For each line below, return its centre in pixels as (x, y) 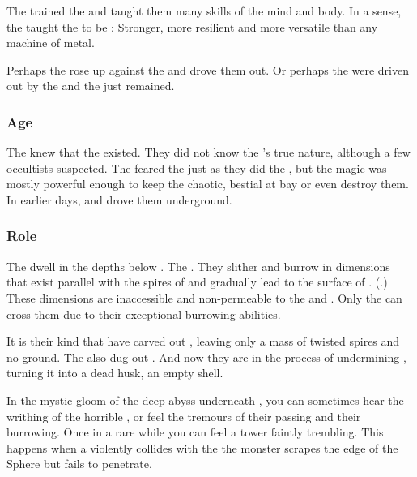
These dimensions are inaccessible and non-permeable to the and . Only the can (204, 297)
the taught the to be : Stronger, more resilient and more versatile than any (192, 26)
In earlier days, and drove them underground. (119, 199)
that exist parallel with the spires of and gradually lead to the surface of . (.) (197, 282)
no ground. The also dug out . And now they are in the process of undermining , (206, 357)
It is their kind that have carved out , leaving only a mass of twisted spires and (203, 341)
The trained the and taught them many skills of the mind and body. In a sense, (204, 11)
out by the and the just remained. (91, 86)
